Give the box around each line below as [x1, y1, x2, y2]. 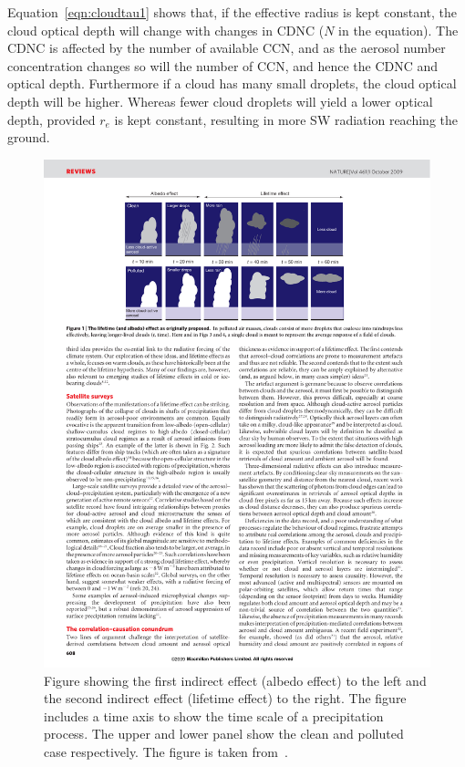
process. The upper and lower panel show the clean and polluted [44, 724, 404, 743]
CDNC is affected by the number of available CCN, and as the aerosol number [7, 38, 446, 57]
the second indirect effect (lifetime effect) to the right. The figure [44, 689, 407, 708]
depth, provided [7, 109, 96, 129]
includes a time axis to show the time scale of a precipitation [44, 706, 384, 725]
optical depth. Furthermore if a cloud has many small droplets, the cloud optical [7, 74, 457, 93]
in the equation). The [338, 20, 459, 39]
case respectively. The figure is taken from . [44, 742, 288, 762]
